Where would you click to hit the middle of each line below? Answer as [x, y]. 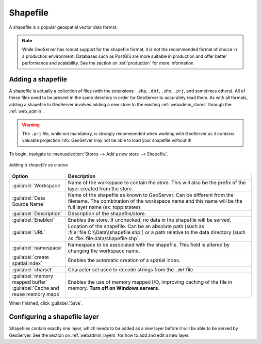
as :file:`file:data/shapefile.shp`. [104, 238]
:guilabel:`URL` [29, 232]
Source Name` [28, 204]
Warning [31, 125]
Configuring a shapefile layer [54, 317]
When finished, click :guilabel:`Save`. [46, 303]
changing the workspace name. [104, 251]
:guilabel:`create [30, 257]
